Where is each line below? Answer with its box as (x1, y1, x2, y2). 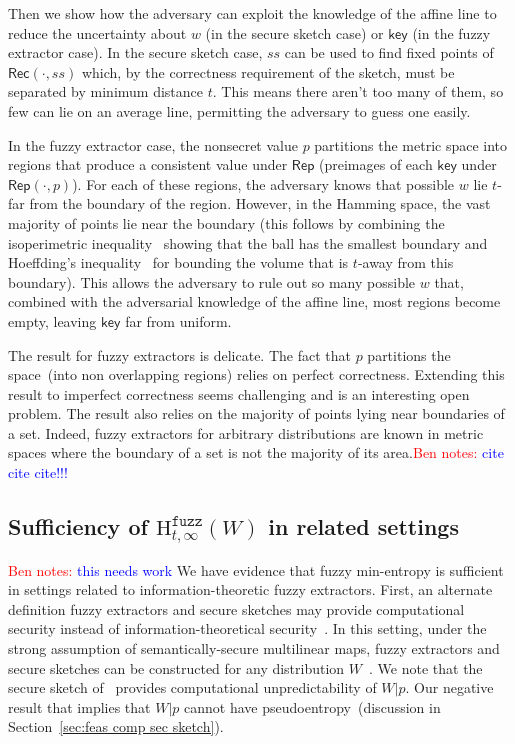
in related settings (268, 511, 459, 542)
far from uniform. (125, 310, 232, 331)
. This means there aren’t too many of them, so (212, 81, 504, 102)
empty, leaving (8, 310, 97, 331)
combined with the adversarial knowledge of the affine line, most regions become (8, 291, 501, 312)
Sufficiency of (8, 511, 148, 542)
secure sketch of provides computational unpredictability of (8, 677, 377, 698)
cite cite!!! (8, 462, 68, 483)
